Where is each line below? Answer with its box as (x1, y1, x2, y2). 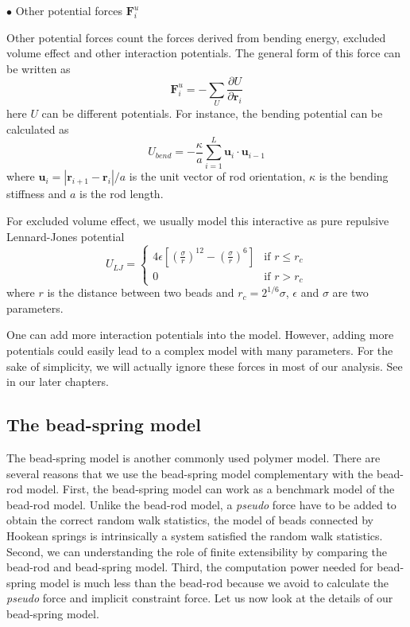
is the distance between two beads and (47, 284, 234, 301)
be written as (6, 60, 71, 76)
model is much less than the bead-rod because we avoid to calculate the (40, 574, 389, 590)
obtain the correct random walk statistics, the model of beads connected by (6, 512, 374, 528)
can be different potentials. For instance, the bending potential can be (41, 105, 383, 122)
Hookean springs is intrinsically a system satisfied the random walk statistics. (6, 528, 383, 544)
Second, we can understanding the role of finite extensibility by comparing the (6, 543, 388, 559)
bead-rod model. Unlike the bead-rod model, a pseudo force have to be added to (6, 496, 396, 512)
